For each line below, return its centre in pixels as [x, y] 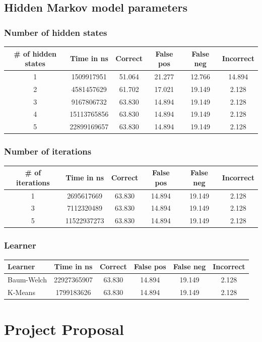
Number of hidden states [56, 32]
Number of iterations [48, 151]
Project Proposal [64, 329]
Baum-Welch [27, 279]
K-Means [21, 292]
